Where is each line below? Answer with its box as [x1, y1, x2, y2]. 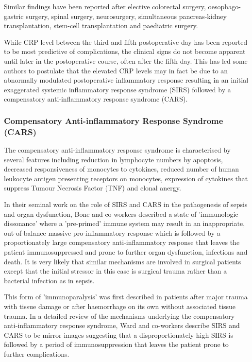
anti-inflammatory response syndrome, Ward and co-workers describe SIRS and [4, 320, 240, 330]
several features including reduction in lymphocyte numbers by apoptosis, [4, 154, 223, 164]
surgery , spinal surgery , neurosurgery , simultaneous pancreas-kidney [26, 11, 227, 21]
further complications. [4, 348, 69, 359]
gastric [4, 11, 24, 21]
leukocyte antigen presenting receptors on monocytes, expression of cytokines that [4, 173, 248, 183]
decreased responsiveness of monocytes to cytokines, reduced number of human [4, 164, 239, 174]
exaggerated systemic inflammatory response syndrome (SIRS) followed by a [4, 84, 231, 94]
